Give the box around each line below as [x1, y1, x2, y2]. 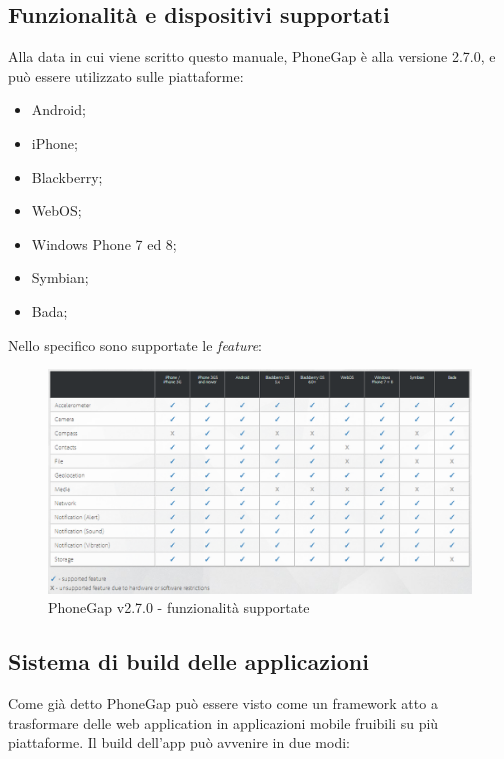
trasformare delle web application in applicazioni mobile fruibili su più [8, 712, 439, 733]
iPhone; [31, 132, 78, 153]
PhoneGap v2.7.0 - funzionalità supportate [48, 597, 310, 618]
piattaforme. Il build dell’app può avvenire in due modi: [8, 732, 350, 753]
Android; [31, 99, 86, 120]
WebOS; [31, 200, 82, 221]
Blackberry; [31, 166, 103, 187]
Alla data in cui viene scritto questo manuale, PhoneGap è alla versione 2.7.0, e [8, 46, 496, 67]
